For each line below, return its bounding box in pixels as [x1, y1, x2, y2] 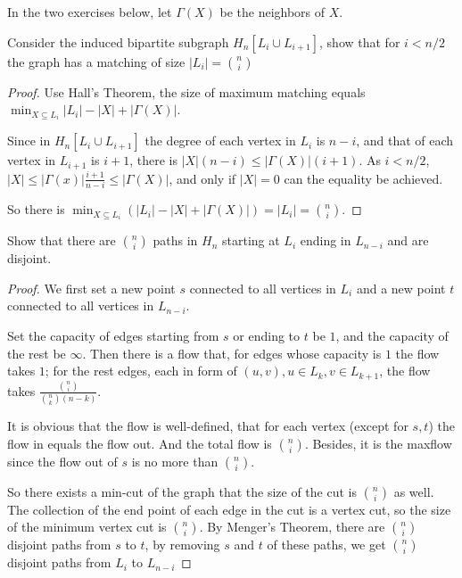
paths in [153, 231, 198, 250]
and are [387, 231, 429, 250]
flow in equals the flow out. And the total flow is [7, 433, 272, 452]
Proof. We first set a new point [7, 278, 176, 297]
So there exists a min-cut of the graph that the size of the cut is [7, 482, 357, 500]
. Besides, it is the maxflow [304, 433, 452, 452]
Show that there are [7, 231, 116, 250]
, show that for [319, 32, 400, 51]
